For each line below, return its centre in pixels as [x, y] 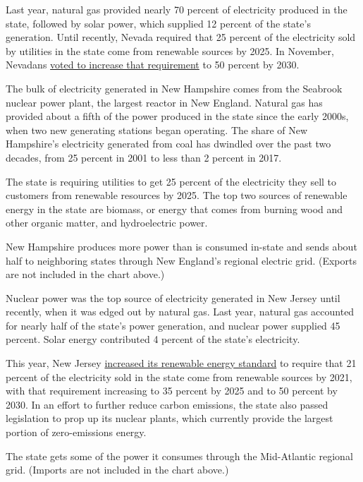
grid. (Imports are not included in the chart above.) [117, 470]
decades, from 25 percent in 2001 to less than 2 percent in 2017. [144, 157]
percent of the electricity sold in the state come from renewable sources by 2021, [179, 376]
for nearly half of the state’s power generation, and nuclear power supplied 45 [173, 325]
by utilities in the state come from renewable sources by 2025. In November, [170, 50]
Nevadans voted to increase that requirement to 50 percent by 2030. [153, 65]
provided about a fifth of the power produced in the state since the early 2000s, [177, 116]
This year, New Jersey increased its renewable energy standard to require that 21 [181, 363]
